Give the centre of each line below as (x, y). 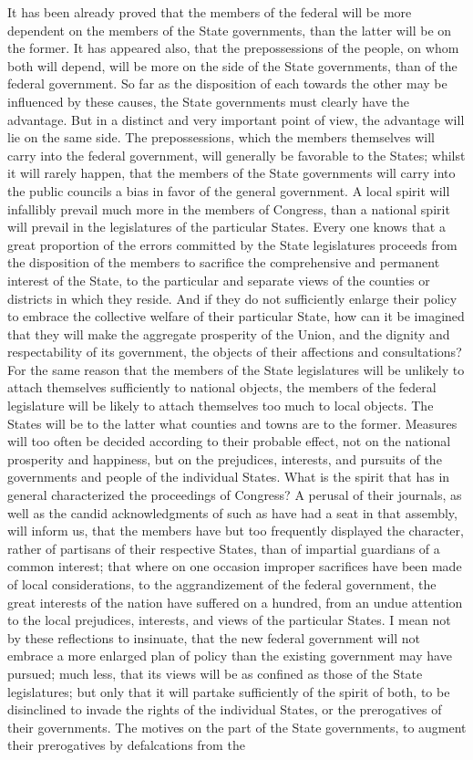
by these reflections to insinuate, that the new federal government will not (214, 637)
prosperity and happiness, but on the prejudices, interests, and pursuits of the (225, 458)
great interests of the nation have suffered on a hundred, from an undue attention (235, 602)
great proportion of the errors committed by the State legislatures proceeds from (232, 244)
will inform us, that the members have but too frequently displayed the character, (236, 531)
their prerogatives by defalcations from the (126, 745)
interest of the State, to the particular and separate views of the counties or (219, 280)
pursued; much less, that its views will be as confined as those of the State (215, 673)
